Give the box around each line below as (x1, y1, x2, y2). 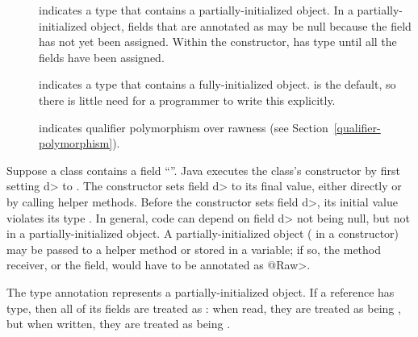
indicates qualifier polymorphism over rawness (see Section (39, 119, 328, 135)
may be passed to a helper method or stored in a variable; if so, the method (6, 240, 382, 257)
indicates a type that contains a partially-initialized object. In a (39, 2, 353, 18)
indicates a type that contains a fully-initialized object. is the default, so (39, 76, 396, 93)
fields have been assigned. (39, 48, 165, 65)
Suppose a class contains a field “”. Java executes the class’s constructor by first (6, 161, 400, 178)
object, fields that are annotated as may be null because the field (90, 17, 412, 34)
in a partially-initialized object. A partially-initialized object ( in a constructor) (6, 225, 399, 242)
